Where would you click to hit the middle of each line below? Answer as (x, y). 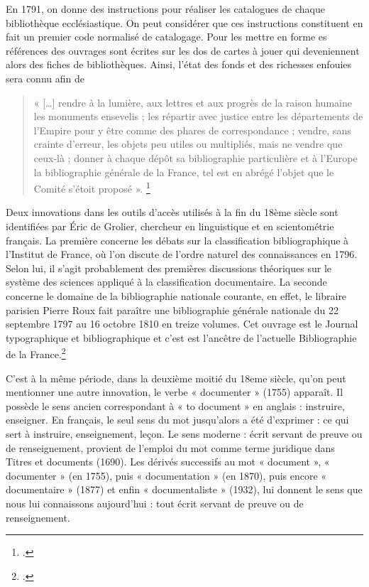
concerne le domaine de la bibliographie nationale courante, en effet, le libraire (176, 295)
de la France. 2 (36, 353)
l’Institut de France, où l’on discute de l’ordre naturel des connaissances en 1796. (182, 254)
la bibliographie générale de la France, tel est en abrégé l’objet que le (184, 172)
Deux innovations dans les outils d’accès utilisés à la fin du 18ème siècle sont (172, 212)
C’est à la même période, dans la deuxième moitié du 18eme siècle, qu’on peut (176, 378)
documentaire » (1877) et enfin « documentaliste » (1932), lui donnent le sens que (184, 489)
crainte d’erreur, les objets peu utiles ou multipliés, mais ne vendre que (188, 144)
